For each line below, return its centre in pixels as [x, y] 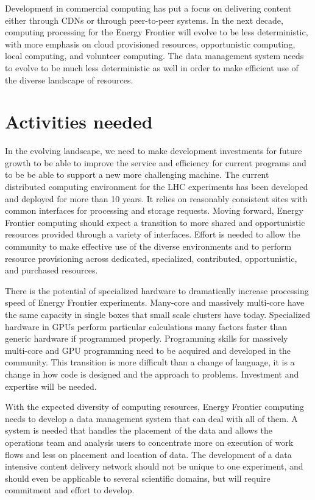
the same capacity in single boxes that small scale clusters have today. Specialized [158, 314]
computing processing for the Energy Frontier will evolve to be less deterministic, [157, 32]
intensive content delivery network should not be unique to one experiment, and [154, 466]
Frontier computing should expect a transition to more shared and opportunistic [155, 222]
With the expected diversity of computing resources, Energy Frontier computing [154, 407]
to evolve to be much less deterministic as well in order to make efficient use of [152, 67]
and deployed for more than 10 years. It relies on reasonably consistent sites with [156, 198]
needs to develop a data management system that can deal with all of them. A [151, 418]
